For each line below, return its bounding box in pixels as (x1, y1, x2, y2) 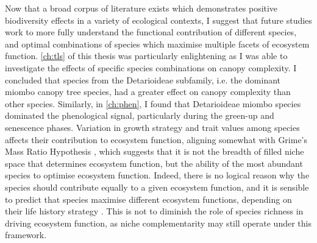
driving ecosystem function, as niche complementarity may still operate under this (5, 216, 312, 229)
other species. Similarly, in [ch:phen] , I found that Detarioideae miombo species (5, 97, 301, 110)
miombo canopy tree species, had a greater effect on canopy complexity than (5, 85, 291, 98)
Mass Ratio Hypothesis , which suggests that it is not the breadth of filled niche (5, 145, 304, 158)
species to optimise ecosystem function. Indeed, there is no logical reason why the (5, 169, 310, 181)
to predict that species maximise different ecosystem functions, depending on (5, 192, 292, 205)
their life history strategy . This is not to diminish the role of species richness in (5, 205, 304, 217)
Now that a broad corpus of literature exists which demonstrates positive (5, 2, 278, 14)
